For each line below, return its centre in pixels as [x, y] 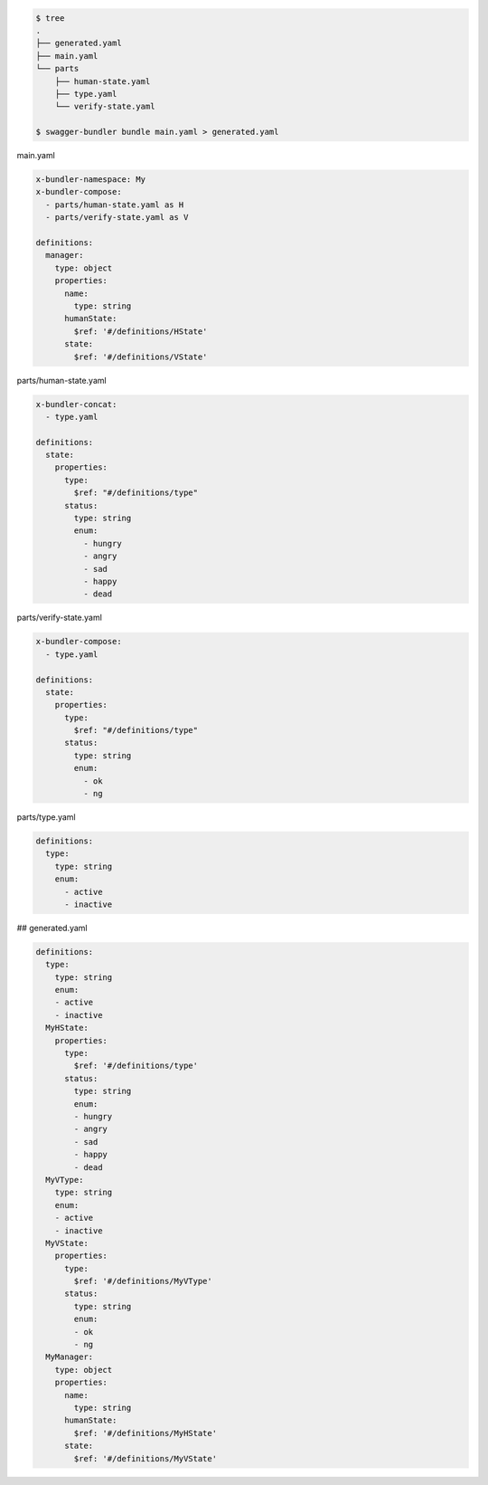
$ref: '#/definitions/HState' [141, 331]
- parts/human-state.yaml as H [115, 205]
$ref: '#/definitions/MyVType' [143, 1281]
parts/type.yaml [46, 817]
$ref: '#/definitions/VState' [141, 357]
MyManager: [70, 1357]
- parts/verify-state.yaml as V [117, 218]
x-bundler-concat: [76, 404]
